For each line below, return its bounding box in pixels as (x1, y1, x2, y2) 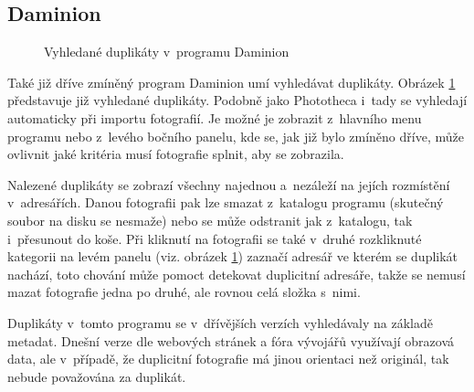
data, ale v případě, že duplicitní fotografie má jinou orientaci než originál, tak (7, 349, 449, 368)
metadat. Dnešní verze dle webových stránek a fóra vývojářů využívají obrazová (7, 331, 454, 350)
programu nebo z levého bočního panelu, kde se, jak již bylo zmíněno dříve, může (7, 126, 464, 145)
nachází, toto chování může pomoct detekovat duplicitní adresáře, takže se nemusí (7, 264, 466, 283)
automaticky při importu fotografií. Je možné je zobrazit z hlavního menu (7, 108, 422, 127)
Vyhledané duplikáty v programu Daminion (44, 42, 290, 61)
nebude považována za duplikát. (7, 366, 186, 386)
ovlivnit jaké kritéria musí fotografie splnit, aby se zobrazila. (7, 144, 344, 164)
